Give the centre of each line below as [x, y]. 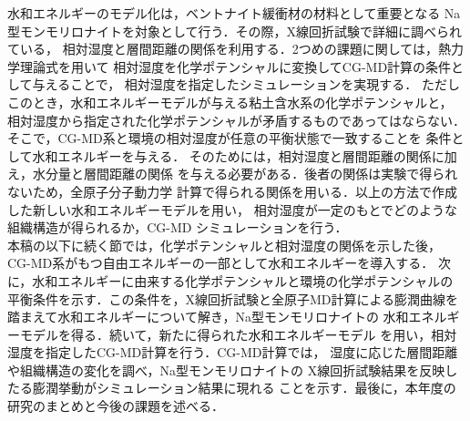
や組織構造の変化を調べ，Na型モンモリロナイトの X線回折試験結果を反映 [226, 370]
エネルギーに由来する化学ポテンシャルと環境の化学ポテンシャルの [255, 280]
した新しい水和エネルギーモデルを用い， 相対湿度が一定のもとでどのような [232, 209]
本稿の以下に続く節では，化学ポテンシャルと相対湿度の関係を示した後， [224, 245]
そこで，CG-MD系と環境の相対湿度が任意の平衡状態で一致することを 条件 [230, 138]
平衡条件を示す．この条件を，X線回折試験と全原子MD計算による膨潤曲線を [233, 298]
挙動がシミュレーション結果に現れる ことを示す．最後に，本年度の [257, 388]
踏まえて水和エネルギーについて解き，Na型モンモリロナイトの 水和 [208, 317]
